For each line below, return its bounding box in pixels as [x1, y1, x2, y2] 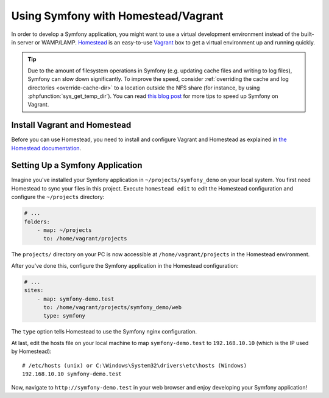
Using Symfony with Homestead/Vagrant [11, 9, 224, 23]
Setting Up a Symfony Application [11, 160, 143, 170]
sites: [24, 287, 44, 294]
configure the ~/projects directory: [11, 194, 105, 201]
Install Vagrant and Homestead [11, 120, 132, 130]
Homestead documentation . [11, 144, 82, 152]
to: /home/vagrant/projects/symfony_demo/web [43, 304, 182, 310]
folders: [24, 218, 51, 225]
